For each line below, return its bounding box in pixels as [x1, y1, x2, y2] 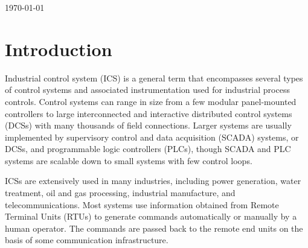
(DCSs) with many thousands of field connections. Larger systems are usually [5, 119, 292, 132]
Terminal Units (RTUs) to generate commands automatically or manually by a [5, 210, 297, 223]
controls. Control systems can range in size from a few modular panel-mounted [5, 95, 297, 107]
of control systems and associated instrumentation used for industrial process [5, 83, 290, 96]
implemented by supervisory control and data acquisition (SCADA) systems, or [5, 130, 299, 143]
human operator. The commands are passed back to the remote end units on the [5, 221, 303, 234]
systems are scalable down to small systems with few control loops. [5, 154, 252, 167]
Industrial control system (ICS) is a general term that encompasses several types [5, 71, 303, 84]
